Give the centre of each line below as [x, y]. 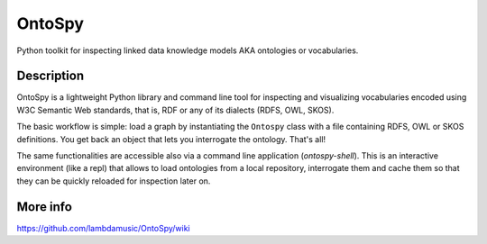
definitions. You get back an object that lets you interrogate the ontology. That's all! [171, 139]
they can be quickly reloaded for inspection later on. [114, 181]
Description [51, 76]
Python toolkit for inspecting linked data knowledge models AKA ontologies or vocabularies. [188, 50]
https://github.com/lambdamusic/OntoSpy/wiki [103, 228]
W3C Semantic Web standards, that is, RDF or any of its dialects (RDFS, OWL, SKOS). [175, 110]
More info [44, 207]
